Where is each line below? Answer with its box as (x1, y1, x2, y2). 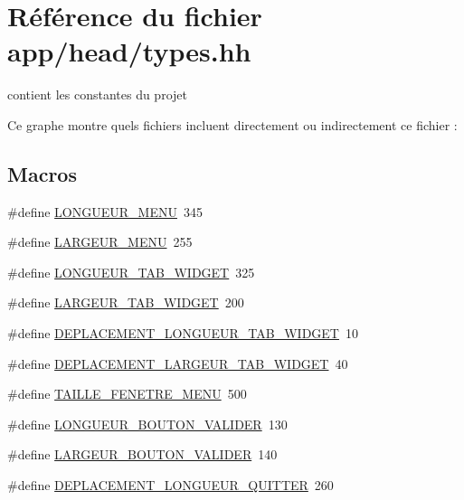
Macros (7, 159, 77, 187)
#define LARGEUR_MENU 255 (7, 232, 193, 251)
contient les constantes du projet (7, 85, 187, 104)
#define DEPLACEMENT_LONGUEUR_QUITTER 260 (7, 476, 334, 495)
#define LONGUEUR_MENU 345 (7, 202, 203, 221)
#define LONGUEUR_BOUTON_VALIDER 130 (7, 414, 288, 433)
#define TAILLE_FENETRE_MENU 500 (7, 384, 247, 403)
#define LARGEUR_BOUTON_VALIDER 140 (7, 445, 278, 464)
